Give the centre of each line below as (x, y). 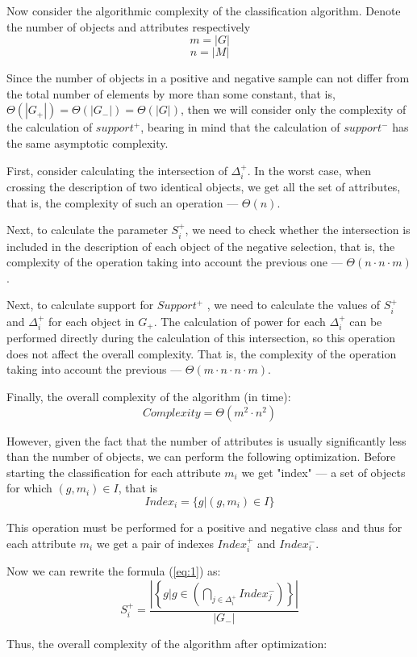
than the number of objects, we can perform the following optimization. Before (201, 456)
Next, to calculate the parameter (87, 230)
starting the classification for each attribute (114, 472)
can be (366, 321)
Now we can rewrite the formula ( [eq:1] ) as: (114, 571)
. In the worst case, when (309, 170)
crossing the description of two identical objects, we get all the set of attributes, (204, 186)
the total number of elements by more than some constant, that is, (171, 93)
